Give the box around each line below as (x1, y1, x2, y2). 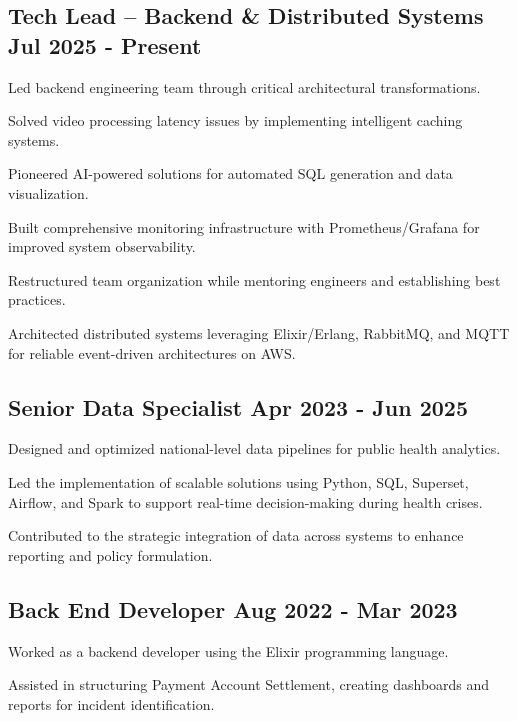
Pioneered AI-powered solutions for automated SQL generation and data (8, 163, 453, 184)
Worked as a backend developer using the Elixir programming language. (8, 640, 449, 661)
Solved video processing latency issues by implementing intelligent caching (8, 110, 463, 131)
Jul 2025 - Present (8, 29, 202, 60)
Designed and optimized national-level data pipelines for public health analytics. (8, 438, 501, 459)
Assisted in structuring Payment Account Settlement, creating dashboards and (8, 674, 490, 695)
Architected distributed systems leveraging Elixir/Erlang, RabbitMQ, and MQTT (8, 322, 510, 343)
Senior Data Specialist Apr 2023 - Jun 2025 (8, 391, 468, 422)
